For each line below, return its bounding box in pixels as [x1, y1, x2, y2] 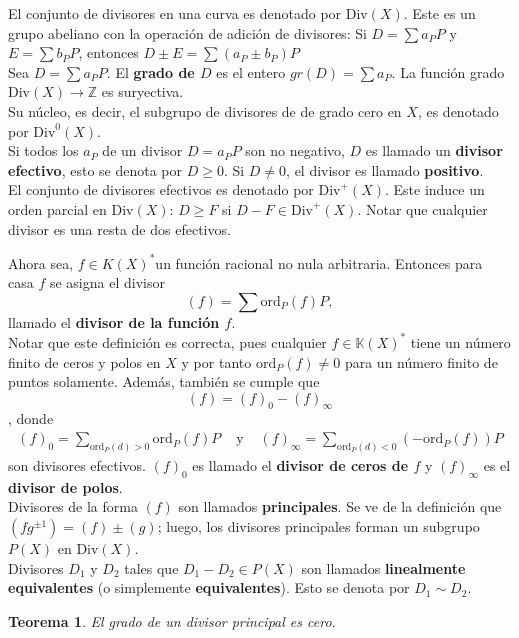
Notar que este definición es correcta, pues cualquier [8, 331, 327, 352]
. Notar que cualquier [357, 198, 488, 219]
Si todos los [8, 140, 79, 161]
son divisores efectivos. [8, 454, 146, 475]
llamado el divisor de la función [8, 311, 220, 332]
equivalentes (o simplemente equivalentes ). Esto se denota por [8, 577, 410, 598]
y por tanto [181, 351, 252, 372]
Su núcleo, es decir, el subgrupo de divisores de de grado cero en [8, 100, 402, 121]
